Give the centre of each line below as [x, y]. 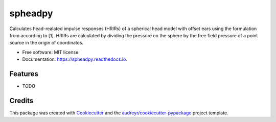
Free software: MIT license [50, 52]
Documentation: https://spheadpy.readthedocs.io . [75, 59]
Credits [21, 100]
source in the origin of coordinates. [47, 43]
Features [24, 74]
